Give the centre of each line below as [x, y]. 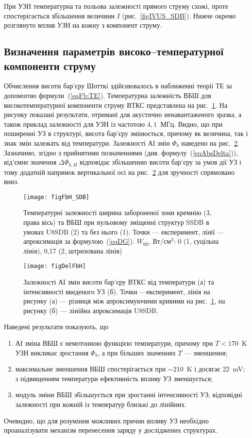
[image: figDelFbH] [55, 266]
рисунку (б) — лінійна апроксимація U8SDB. [91, 310]
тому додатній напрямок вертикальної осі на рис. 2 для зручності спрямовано [119, 172]
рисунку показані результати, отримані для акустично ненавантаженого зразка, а [123, 114]
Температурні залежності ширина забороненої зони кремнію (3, [118, 212]
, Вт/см [160, 241]
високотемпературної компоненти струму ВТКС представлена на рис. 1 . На [116, 105]
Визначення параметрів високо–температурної [114, 51]
